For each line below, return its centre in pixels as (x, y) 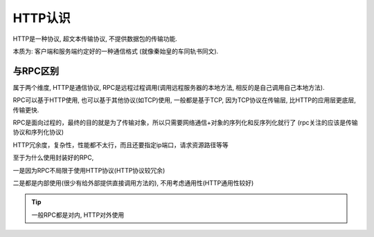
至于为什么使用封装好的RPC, (53, 158)
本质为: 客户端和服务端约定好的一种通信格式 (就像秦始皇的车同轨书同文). (116, 51)
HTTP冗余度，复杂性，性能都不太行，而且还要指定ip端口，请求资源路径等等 (121, 144)
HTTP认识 (42, 18)
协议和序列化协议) (38, 132)
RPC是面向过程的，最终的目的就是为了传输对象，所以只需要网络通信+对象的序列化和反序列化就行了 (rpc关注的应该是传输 (185, 123)
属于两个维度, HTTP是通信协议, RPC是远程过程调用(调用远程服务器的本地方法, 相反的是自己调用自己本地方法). (169, 87)
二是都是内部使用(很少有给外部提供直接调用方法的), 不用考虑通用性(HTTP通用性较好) (133, 182)
